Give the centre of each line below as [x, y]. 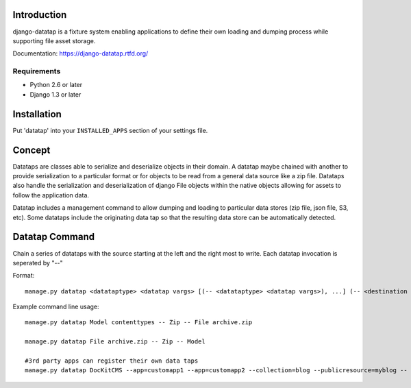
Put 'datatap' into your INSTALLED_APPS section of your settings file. [110, 130]
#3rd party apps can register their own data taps [112, 361]
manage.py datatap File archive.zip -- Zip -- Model [115, 342]
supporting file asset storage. [54, 40]
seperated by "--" [38, 263]
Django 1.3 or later [55, 94]
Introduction [40, 15]
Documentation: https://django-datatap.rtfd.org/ [80, 53]
